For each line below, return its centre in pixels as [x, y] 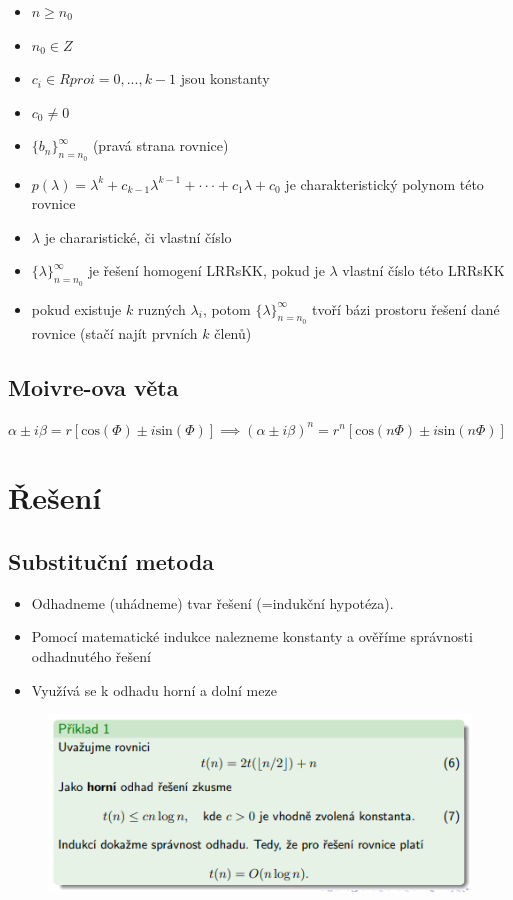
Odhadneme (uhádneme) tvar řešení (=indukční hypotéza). [212, 602]
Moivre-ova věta [93, 386]
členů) [233, 332]
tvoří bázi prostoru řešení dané [405, 308]
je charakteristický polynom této [384, 183]
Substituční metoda [111, 560]
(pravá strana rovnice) [160, 145]
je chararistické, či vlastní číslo [138, 236]
